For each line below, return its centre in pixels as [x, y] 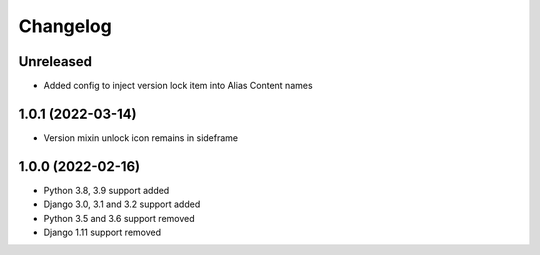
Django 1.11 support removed [102, 232]
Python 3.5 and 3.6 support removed [119, 218]
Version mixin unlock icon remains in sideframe [141, 137]
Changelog [65, 26]
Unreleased [55, 61]
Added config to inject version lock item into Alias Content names [178, 86]
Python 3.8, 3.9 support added [106, 190]
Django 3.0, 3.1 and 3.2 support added [122, 204]
